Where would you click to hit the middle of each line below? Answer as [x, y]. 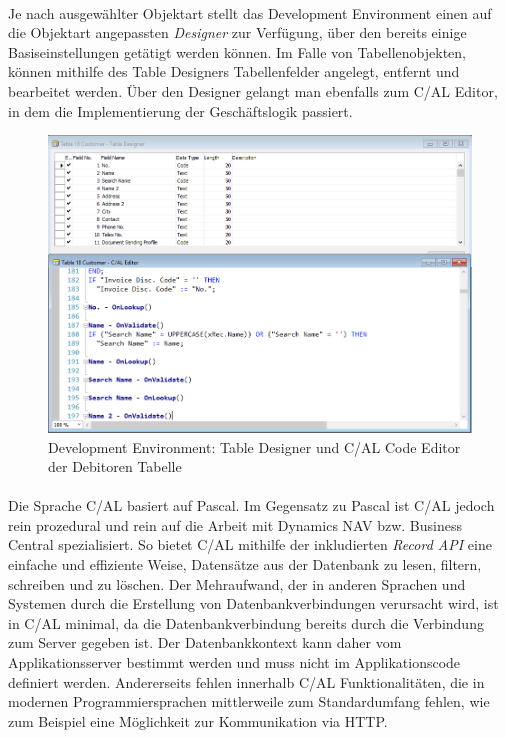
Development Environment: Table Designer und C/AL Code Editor [254, 446]
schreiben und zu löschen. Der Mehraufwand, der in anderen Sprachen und [237, 583]
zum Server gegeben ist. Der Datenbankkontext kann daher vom [205, 642]
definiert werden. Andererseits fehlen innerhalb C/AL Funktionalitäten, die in [246, 681]
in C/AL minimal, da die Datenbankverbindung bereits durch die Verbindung [246, 622]
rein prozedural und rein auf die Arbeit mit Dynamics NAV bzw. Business [235, 524]
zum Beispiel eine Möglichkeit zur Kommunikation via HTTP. [198, 720]
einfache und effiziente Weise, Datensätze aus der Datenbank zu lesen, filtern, [245, 564]
